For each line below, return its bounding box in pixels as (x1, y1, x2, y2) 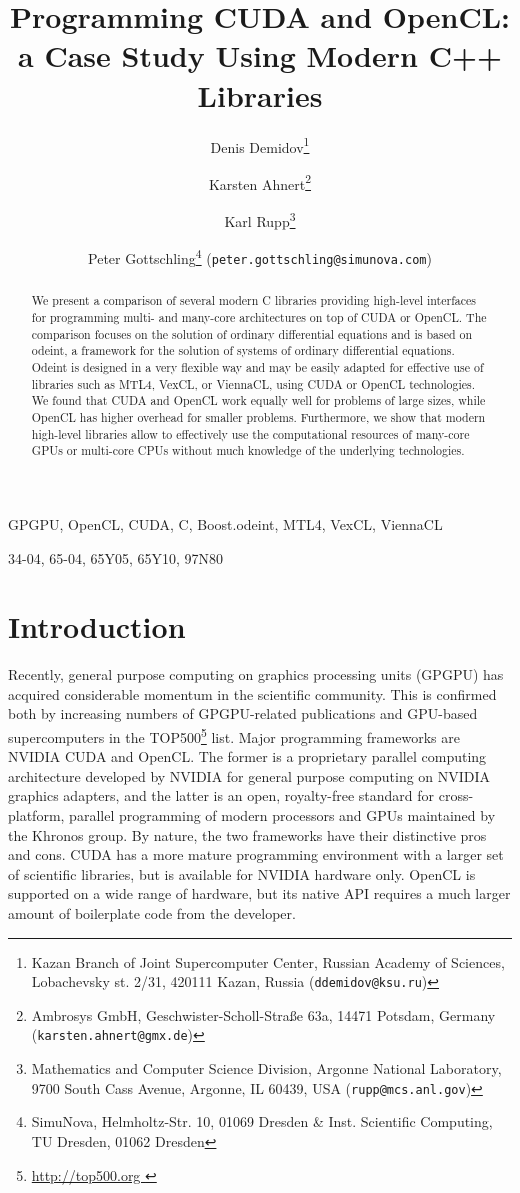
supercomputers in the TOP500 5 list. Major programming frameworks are (8, 724, 460, 747)
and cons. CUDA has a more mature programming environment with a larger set (8, 844, 504, 865)
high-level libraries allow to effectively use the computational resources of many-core (31, 425, 470, 442)
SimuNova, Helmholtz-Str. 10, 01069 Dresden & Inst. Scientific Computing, (31, 1111, 493, 1132)
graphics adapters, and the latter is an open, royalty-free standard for (8, 785, 435, 806)
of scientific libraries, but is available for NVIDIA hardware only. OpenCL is (8, 863, 476, 884)
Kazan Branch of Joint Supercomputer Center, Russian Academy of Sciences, (31, 951, 505, 972)
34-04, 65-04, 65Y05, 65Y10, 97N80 (8, 547, 224, 568)
